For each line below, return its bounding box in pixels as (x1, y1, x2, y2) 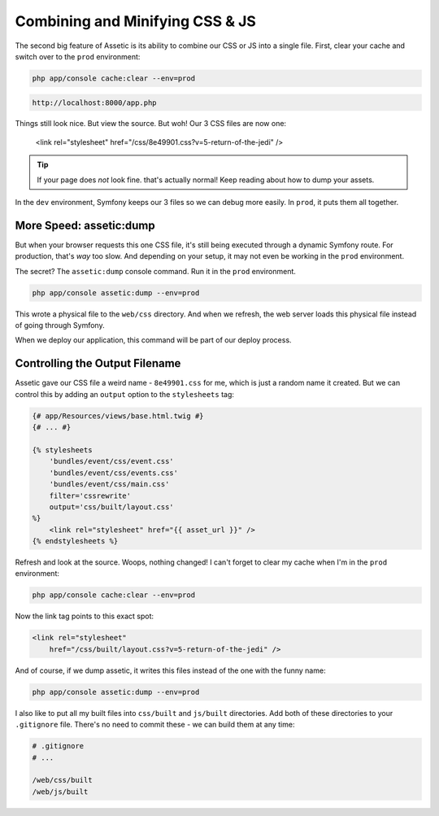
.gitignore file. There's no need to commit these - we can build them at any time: (15, 720, 295, 730)
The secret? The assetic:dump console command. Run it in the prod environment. (15, 266, 297, 276)
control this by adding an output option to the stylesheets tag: (15, 389, 235, 399)
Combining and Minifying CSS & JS (15, 12, 256, 30)
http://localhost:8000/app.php (32, 98, 158, 107)
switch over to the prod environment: (15, 51, 141, 61)
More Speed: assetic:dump (15, 218, 155, 232)
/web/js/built (32, 787, 89, 796)
